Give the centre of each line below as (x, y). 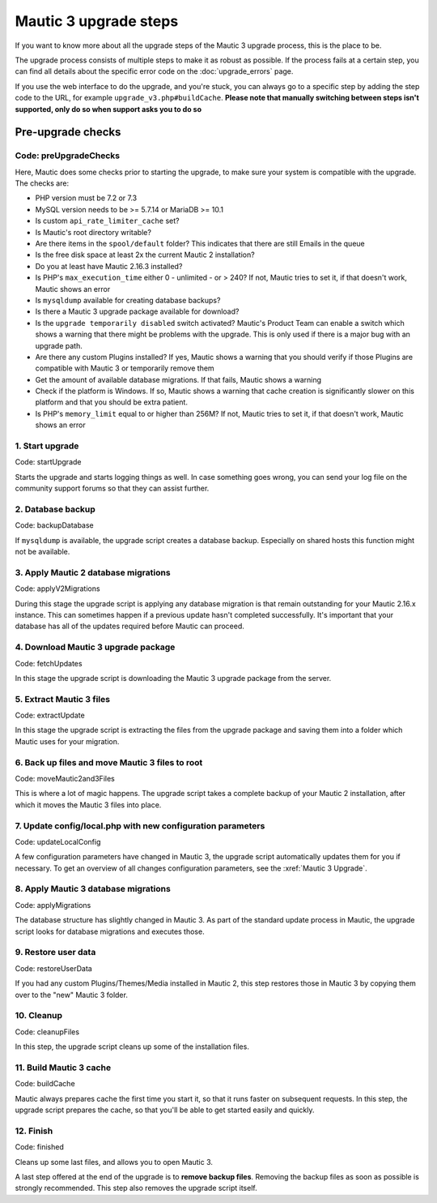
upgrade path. (59, 345)
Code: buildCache (45, 1084)
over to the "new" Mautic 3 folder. (72, 995)
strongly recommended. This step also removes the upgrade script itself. (136, 1188)
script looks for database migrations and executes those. (110, 931)
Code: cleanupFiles (47, 1032)
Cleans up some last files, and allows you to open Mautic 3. (114, 1162)
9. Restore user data (55, 953)
